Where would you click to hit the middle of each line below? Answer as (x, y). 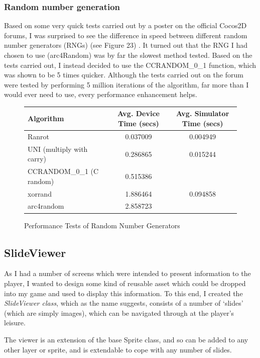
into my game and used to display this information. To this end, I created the (123, 293)
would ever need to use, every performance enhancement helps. (101, 94)
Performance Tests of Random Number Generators (102, 225)
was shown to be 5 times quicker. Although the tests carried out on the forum (124, 75)
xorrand (40, 193)
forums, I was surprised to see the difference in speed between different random (126, 35)
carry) (37, 159)
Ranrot (39, 136)
